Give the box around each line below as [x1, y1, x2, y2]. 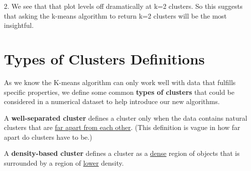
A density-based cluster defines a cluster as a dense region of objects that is [4, 148, 240, 158]
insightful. [4, 20, 34, 30]
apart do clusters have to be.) [4, 131, 92, 142]
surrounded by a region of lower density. [4, 158, 124, 168]
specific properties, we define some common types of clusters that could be [4, 86, 234, 97]
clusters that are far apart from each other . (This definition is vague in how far [4, 122, 240, 132]
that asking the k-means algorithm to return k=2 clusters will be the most [4, 10, 227, 21]
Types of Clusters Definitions [4, 48, 205, 68]
